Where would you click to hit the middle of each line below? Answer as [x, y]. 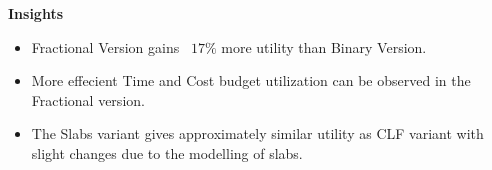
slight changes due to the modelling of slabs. [167, 152]
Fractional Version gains [105, 46]
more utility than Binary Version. [324, 46]
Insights [36, 13]
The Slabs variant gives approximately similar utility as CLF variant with [257, 133]
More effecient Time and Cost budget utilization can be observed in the [251, 80]
